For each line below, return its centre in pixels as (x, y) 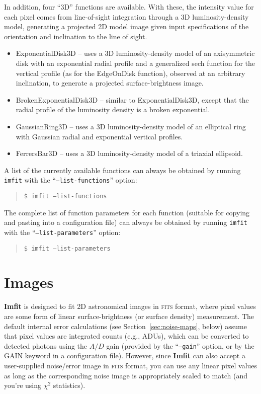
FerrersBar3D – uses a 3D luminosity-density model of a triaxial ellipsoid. (129, 153)
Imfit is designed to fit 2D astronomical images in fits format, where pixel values (130, 306)
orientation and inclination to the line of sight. (76, 36)
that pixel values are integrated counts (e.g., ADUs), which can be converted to (126, 336)
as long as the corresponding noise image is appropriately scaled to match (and (126, 375)
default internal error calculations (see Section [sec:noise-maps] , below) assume (125, 326)
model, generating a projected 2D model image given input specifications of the (126, 26)
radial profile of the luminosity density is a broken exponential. (113, 109)
